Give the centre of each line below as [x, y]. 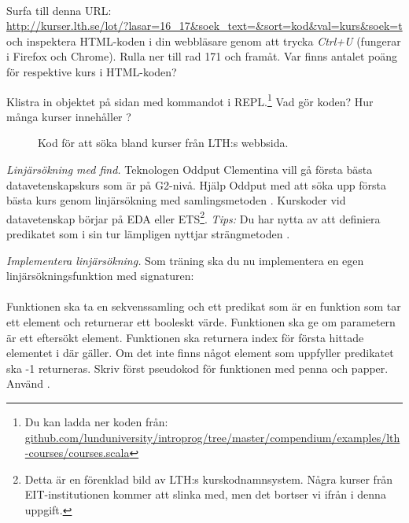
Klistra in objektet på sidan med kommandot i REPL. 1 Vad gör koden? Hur [190, 100]
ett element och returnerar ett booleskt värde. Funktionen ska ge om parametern [201, 322]
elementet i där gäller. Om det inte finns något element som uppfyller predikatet [200, 353]
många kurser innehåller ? [69, 116]
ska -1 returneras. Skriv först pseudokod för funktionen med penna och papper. [197, 368]
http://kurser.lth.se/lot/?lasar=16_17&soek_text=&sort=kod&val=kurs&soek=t [204, 26]
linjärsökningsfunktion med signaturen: [100, 276]
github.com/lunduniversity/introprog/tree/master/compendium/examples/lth [212, 437]
